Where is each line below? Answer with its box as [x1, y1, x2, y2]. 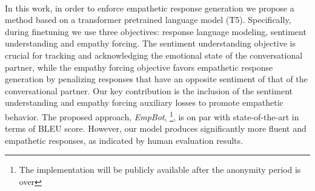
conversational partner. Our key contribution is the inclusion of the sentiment [5, 84, 293, 97]
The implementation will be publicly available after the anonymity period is [19, 163, 301, 176]
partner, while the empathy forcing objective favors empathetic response [5, 60, 273, 73]
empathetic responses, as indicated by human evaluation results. [5, 134, 243, 146]
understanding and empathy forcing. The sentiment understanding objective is [5, 37, 296, 50]
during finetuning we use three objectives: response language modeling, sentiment [5, 25, 307, 37]
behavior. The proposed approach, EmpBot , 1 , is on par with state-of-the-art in [5, 108, 299, 123]
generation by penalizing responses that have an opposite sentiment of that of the [5, 73, 308, 85]
